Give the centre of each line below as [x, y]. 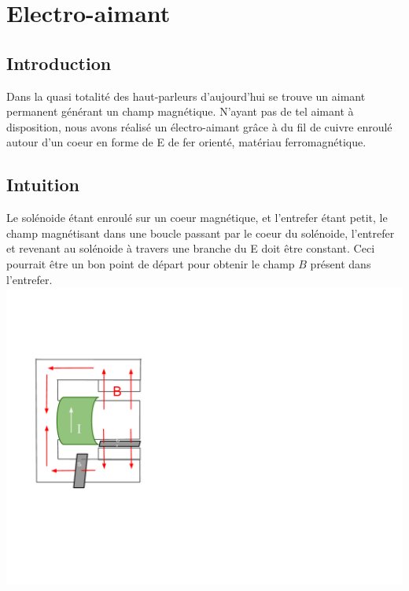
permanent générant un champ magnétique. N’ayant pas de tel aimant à [180, 111]
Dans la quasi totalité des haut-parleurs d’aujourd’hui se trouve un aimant [186, 96]
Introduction [59, 63]
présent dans [341, 263]
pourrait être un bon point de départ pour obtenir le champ [151, 263]
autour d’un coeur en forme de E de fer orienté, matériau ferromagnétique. [186, 142]
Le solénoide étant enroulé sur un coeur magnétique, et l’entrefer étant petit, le [197, 218]
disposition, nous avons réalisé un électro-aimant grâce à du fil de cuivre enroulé [199, 126]
